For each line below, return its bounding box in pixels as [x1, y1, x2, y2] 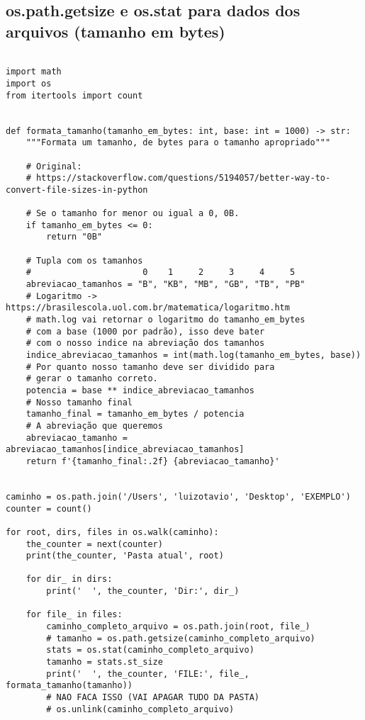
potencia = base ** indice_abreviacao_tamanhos [26, 385, 254, 395]
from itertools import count [6, 90, 143, 101]
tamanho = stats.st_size [46, 657, 163, 668]
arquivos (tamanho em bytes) [6, 20, 225, 42]
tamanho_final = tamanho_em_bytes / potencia [26, 409, 245, 420]
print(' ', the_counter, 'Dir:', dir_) [46, 586, 240, 597]
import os [6, 78, 52, 89]
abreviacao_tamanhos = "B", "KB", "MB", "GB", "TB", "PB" [26, 279, 305, 290]
